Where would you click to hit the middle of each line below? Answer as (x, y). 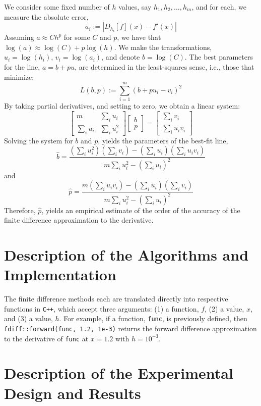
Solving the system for (39, 140)
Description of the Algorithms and (126, 254)
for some (77, 37)
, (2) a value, (224, 308)
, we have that (139, 37)
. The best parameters (219, 57)
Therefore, (20, 210)
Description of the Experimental (119, 373)
